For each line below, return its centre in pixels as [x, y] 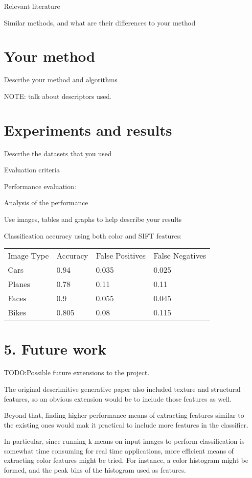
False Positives [121, 256]
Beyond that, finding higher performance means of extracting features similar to [124, 415]
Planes [19, 284]
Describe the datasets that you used [58, 153]
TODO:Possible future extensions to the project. [77, 372]
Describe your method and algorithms [61, 80]
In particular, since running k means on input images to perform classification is [124, 441]
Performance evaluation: [40, 186]
